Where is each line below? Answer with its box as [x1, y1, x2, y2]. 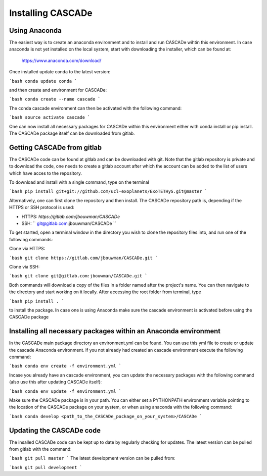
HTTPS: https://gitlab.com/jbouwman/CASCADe [21, 213, 120, 219]
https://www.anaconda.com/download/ [21, 57, 101, 63]
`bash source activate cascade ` [9, 114, 90, 120]
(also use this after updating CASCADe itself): [9, 379, 102, 385]
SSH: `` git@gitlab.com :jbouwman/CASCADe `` [21, 220, 116, 226]
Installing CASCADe [9, 7, 92, 18]
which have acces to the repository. [9, 170, 82, 176]
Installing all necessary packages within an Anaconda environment [9, 327, 221, 335]
